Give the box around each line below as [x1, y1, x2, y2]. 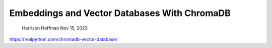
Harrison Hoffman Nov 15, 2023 [22, 25, 88, 31]
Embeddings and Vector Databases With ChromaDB [9, 7, 231, 18]
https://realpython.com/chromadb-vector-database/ [9, 36, 118, 42]
